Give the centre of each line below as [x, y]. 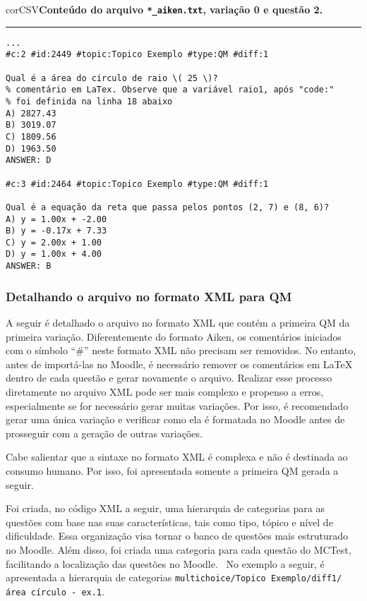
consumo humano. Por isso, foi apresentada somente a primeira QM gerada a [172, 470]
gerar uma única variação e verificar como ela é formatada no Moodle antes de [175, 419]
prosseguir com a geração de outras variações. [104, 433]
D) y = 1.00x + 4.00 [54, 254]
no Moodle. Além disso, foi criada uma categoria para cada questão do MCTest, [179, 549]
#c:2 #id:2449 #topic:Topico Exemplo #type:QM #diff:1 [137, 55]
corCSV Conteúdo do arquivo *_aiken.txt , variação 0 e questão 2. [164, 9]
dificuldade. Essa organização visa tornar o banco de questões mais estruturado [177, 536]
